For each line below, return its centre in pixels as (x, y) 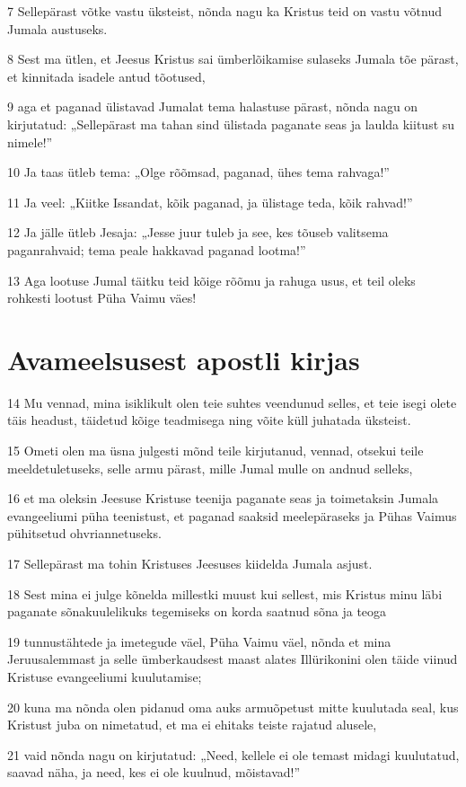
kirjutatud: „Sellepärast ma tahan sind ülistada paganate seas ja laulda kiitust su (231, 124)
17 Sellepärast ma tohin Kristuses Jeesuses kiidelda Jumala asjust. (190, 563)
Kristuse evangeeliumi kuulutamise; (105, 676)
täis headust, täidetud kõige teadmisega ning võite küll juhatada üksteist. (209, 420)
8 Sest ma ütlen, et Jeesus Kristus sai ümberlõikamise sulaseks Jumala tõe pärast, (233, 59)
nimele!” (30, 141)
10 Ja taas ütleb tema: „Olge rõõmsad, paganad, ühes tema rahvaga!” (198, 172)
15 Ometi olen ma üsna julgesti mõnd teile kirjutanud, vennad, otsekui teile (215, 451)
